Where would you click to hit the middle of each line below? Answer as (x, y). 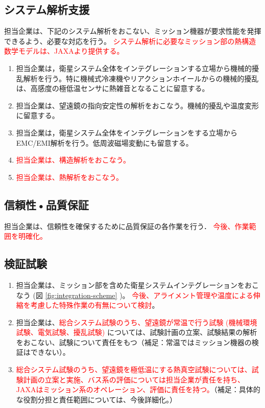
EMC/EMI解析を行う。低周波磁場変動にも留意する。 (104, 142)
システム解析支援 (47, 9)
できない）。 (50, 352)
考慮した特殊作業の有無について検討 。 (95, 305)
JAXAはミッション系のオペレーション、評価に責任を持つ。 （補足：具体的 (138, 389)
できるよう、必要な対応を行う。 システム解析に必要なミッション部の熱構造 (130, 41)
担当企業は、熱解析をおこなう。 (69, 177)
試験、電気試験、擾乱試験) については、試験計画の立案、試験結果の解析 (137, 332)
